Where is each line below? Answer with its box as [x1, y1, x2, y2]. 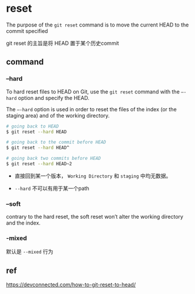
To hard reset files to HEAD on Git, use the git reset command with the [6, 88, 180, 95]
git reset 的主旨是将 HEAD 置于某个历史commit [6, 39, 119, 46]
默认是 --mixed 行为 [6, 248, 53, 255]
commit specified [6, 27, 48, 34]
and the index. [6, 219, 41, 226]
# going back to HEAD [6, 123, 59, 129]
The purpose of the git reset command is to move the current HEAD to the [6, 21, 189, 28]
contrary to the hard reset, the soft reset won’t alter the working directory [6, 213, 184, 220]
